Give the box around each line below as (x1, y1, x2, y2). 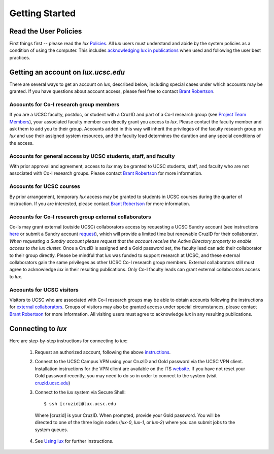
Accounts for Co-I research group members (9, 101, 120, 108)
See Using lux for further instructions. (35, 438, 114, 444)
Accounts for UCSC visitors (9, 286, 79, 293)
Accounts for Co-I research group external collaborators (9, 213, 152, 220)
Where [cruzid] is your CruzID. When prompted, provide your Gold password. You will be (35, 412, 220, 418)
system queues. (35, 427, 68, 433)
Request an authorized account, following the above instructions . (35, 349, 171, 355)
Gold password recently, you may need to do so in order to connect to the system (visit (35, 373, 217, 379)
